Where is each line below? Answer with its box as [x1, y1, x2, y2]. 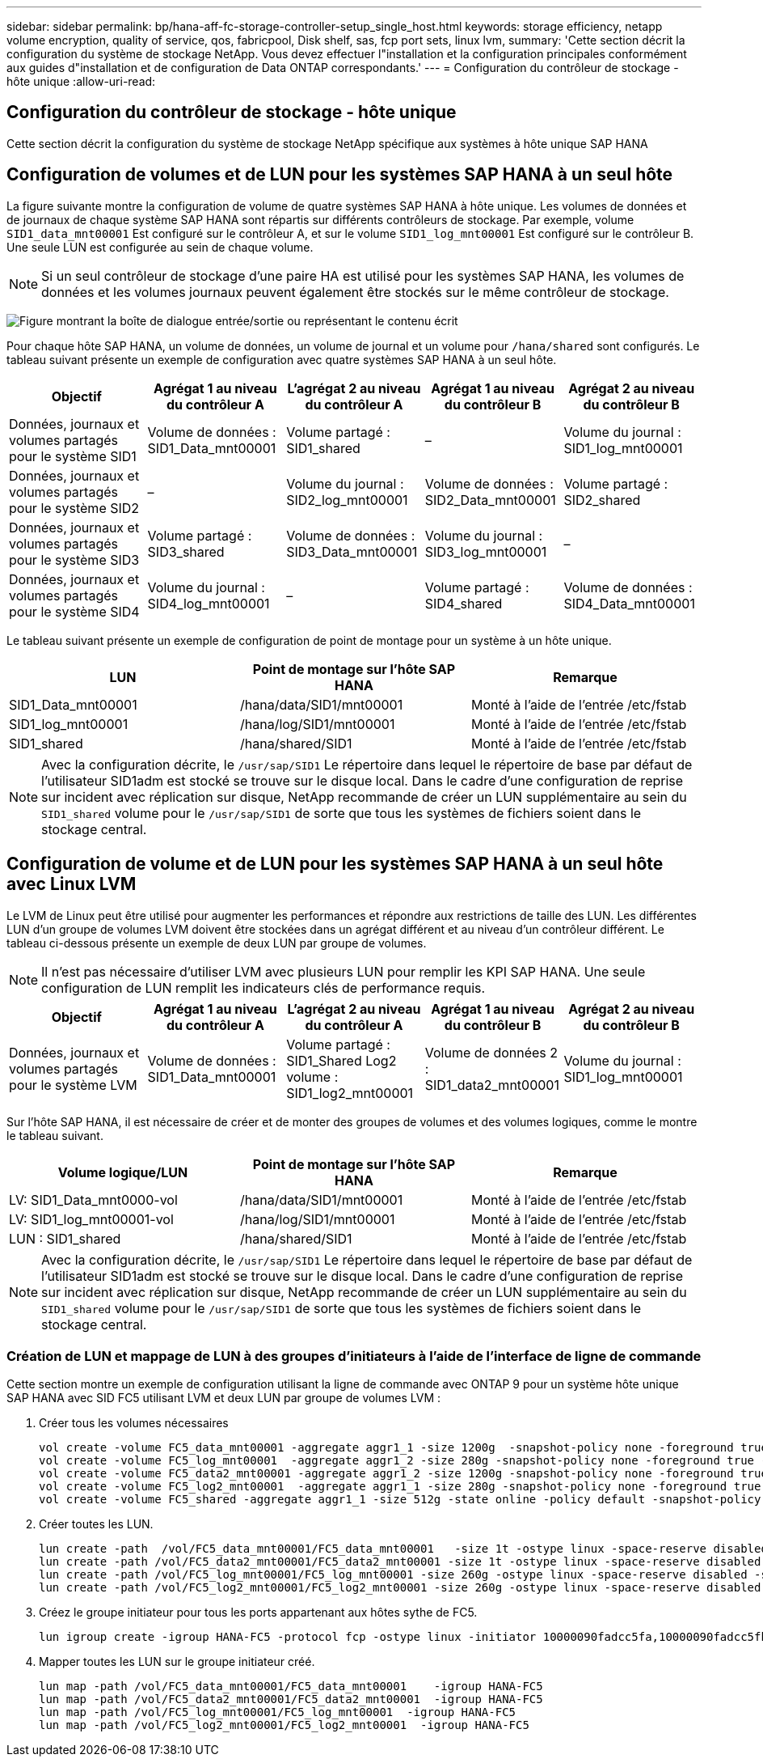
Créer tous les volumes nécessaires [39, 1416, 229, 1430]
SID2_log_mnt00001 [286, 491, 408, 508]
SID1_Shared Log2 [286, 1052, 397, 1069]
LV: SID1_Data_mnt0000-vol [9, 1191, 178, 1208]
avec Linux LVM [6, 874, 137, 895]
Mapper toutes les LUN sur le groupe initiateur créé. [39, 1655, 315, 1669]
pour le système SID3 [9, 551, 140, 568]
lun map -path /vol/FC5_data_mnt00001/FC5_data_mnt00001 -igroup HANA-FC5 [39, 1680, 543, 1693]
